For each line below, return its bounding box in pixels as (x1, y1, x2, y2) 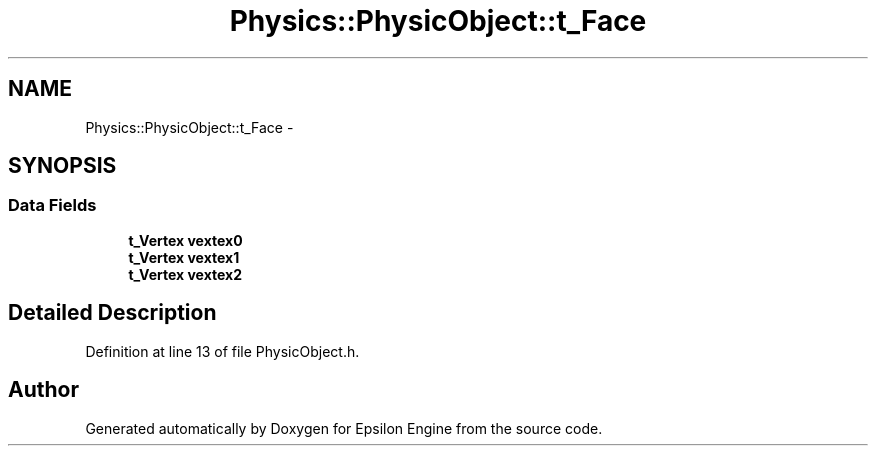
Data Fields (8, 195, 97, 216)
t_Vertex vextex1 (128, 248, 240, 266)
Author (8, 377, 79, 403)
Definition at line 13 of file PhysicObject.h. (85, 342, 360, 360)
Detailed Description (8, 300, 217, 326)
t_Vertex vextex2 (128, 265, 242, 283)
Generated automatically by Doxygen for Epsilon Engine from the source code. (85, 419, 603, 437)
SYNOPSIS (8, 153, 117, 179)
